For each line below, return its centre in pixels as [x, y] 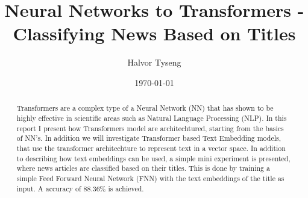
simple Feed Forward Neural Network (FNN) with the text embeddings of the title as [150, 178]
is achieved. [126, 188]
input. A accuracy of [49, 188]
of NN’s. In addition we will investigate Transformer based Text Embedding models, [149, 138]
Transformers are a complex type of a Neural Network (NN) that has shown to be [145, 108]
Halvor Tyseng [154, 62]
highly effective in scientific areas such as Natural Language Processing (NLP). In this [152, 118]
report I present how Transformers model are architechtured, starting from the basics [150, 128]
